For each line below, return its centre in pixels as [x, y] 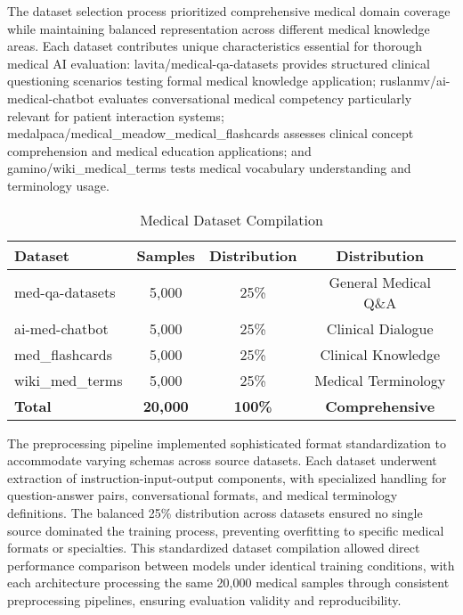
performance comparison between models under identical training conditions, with [231, 565]
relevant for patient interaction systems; [116, 115]
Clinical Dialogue [380, 328]
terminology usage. [58, 185]
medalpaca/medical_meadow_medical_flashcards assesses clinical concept [211, 133]
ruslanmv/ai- [415, 81]
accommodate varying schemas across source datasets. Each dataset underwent [222, 460]
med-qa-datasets [65, 292]
